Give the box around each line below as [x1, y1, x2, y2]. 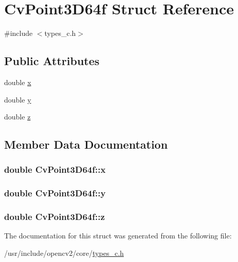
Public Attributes [4, 53, 100, 69]
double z [4, 111, 31, 122]
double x [4, 76, 31, 87]
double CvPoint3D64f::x [4, 163, 106, 176]
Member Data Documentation [4, 136, 168, 152]
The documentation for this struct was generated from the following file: [4, 230, 232, 241]
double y [4, 94, 31, 105]
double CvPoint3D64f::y [4, 187, 106, 199]
